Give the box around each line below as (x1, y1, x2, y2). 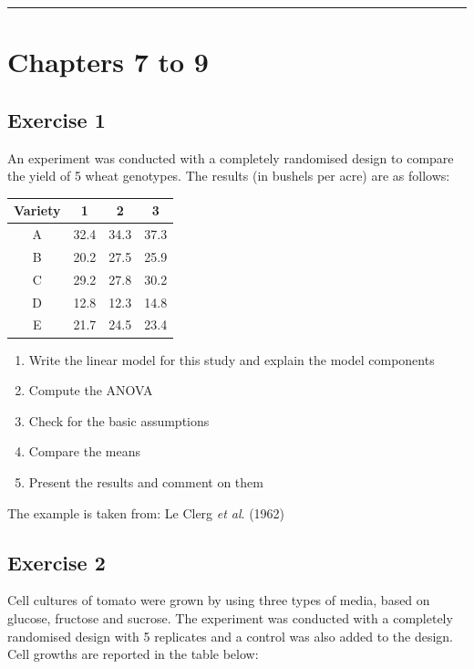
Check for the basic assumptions (28, 411, 210, 430)
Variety (14, 201, 61, 220)
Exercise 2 (7, 548, 106, 576)
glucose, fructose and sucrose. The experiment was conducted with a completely (7, 608, 453, 627)
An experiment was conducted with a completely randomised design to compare (7, 148, 454, 167)
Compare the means (28, 442, 141, 461)
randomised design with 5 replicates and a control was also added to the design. (7, 626, 454, 645)
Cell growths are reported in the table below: (7, 644, 259, 664)
